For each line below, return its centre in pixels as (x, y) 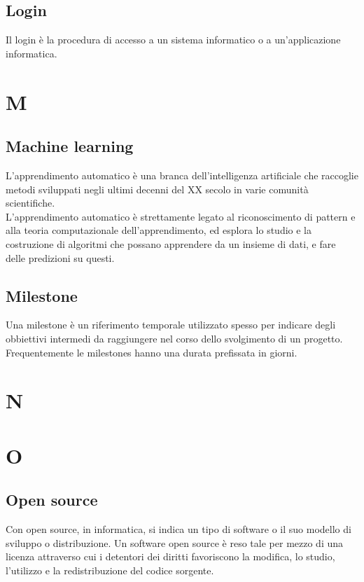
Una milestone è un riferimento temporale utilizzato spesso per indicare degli (171, 325)
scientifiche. (30, 203)
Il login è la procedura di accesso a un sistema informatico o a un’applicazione (173, 40)
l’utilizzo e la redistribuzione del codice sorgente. (110, 570)
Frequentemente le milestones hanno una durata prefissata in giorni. (152, 352)
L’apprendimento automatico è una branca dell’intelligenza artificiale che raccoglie (182, 175)
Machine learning (70, 146)
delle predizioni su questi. (60, 257)
